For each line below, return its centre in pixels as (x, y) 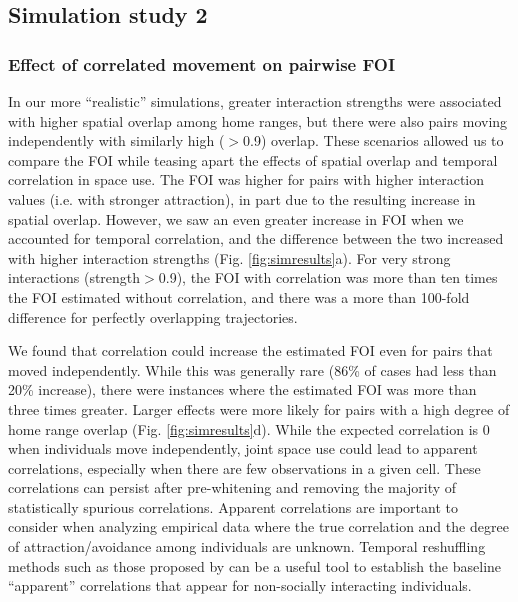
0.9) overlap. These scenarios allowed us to (373, 140)
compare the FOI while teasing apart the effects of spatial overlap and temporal (253, 159)
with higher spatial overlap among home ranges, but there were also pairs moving (258, 120)
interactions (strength (74, 277)
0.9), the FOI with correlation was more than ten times (328, 277)
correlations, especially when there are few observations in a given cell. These (244, 467)
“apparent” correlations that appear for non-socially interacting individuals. (240, 585)
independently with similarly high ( (116, 140)
